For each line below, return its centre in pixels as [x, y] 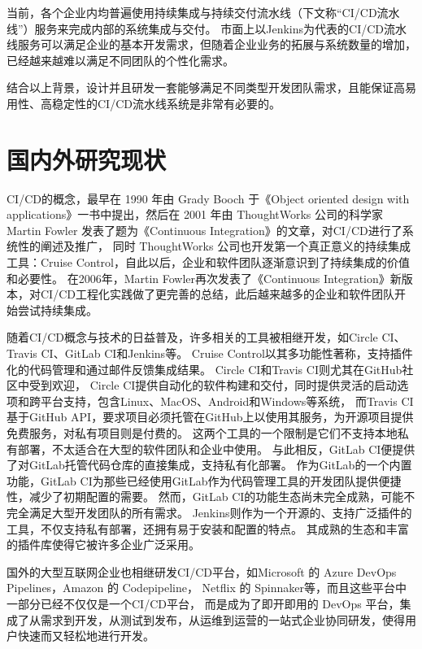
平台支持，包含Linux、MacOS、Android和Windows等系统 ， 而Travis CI [227, 401]
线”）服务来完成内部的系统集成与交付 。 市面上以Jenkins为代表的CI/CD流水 [207, 28]
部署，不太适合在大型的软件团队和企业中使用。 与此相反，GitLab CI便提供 [216, 449]
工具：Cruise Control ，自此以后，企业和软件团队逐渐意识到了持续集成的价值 [208, 262]
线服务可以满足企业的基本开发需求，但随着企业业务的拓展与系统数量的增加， [211, 44]
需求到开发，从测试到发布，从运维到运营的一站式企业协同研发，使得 [222, 619]
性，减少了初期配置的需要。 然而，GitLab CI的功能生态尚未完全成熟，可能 [205, 497]
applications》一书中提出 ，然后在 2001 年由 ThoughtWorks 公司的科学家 [195, 214]
